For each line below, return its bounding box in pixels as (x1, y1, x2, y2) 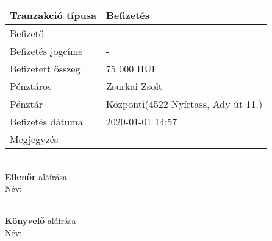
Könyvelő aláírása (5, 214, 76, 227)
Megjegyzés (10, 132, 59, 146)
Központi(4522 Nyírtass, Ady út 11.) (106, 97, 263, 111)
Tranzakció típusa (10, 8, 96, 22)
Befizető (10, 26, 44, 40)
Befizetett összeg (10, 61, 81, 75)
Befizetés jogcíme (10, 44, 83, 58)
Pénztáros (10, 79, 52, 93)
